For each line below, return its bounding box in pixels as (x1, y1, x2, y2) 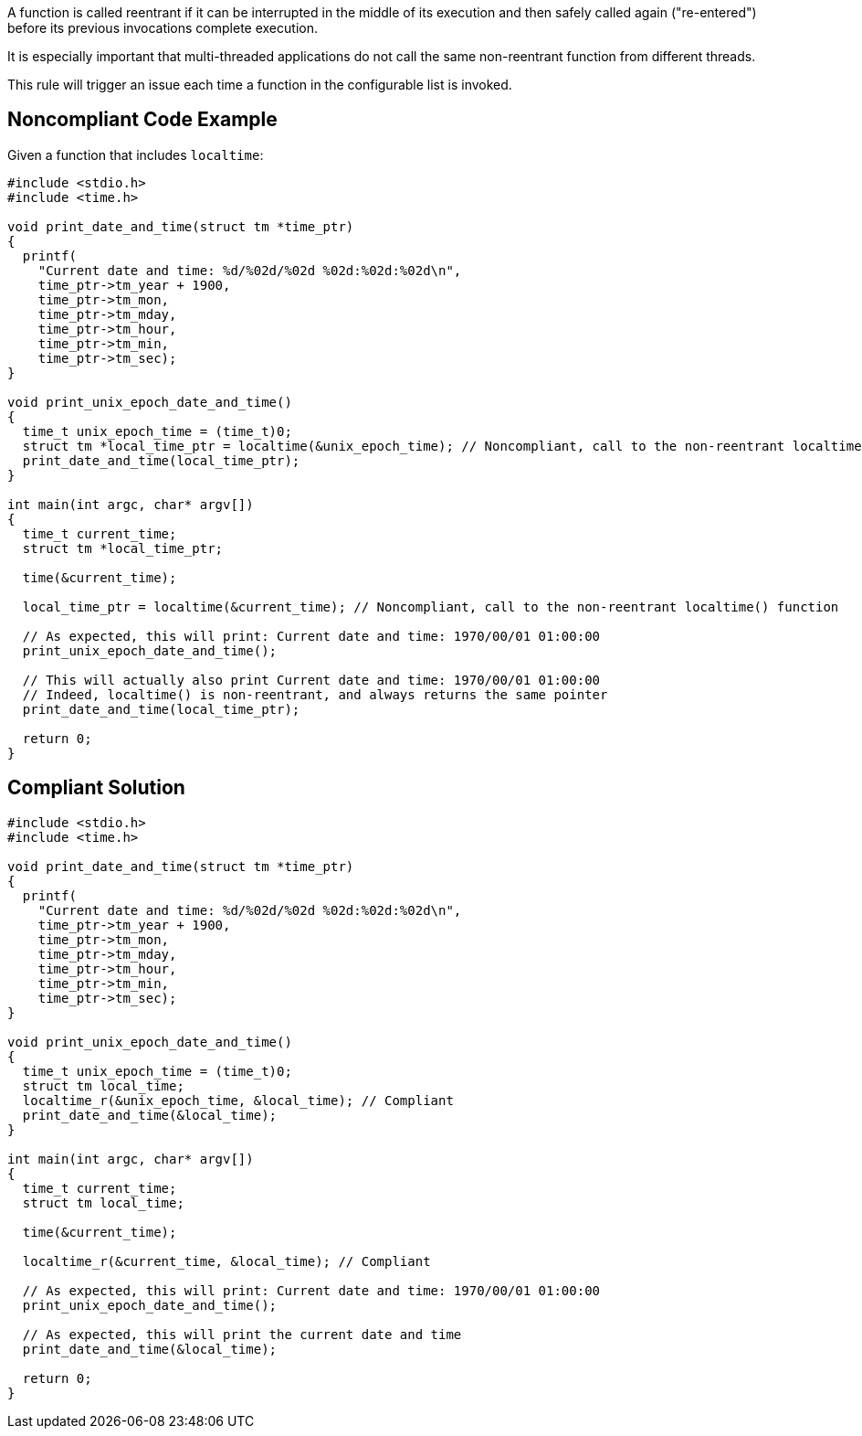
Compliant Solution (7, 776, 185, 800)
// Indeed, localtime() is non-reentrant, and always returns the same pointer (22, 686, 608, 702)
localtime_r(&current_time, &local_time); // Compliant (22, 1253, 431, 1269)
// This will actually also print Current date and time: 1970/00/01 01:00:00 (22, 672, 601, 687)
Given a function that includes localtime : (7, 146, 264, 163)
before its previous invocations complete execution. (7, 20, 318, 36)
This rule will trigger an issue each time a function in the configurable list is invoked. (7, 77, 512, 92)
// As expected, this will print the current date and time (22, 1326, 462, 1342)
